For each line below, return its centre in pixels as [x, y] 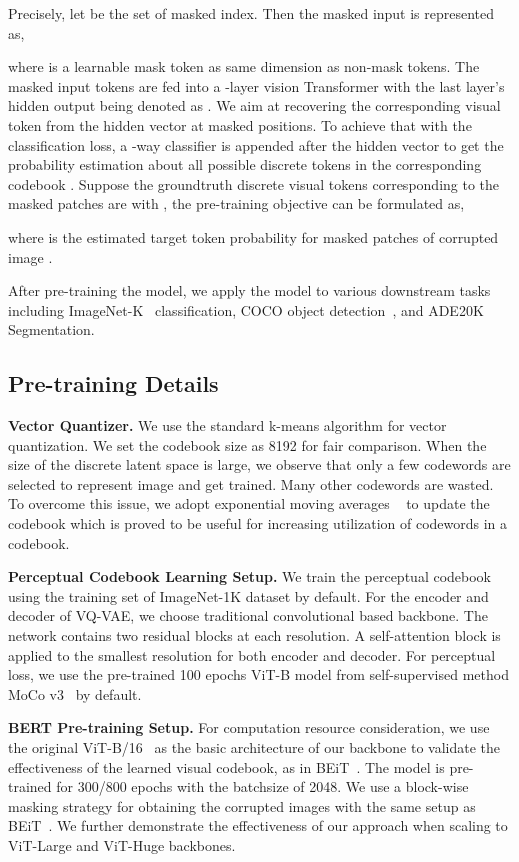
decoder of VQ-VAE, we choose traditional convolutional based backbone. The [248, 615]
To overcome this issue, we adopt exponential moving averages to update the [249, 503]
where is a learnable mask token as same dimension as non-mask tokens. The [244, 66]
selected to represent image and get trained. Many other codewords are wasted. [251, 483]
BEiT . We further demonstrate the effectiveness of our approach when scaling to [258, 825]
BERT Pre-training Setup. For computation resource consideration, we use [249, 727]
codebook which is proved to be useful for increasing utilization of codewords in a [258, 523]
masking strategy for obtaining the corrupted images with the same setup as [242, 805]
